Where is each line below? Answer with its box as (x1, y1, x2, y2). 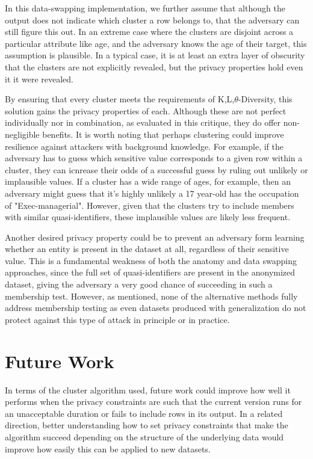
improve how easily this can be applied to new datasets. (5, 442, 211, 455)
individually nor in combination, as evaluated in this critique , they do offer (5, 116, 281, 129)
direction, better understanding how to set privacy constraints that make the (5, 419, 288, 431)
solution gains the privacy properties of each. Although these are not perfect (5, 104, 287, 117)
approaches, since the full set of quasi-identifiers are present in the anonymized (5, 266, 296, 279)
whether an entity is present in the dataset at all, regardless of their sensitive (5, 242, 289, 255)
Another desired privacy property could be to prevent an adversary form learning (5, 230, 305, 243)
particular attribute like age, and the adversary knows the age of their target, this (5, 37, 307, 49)
